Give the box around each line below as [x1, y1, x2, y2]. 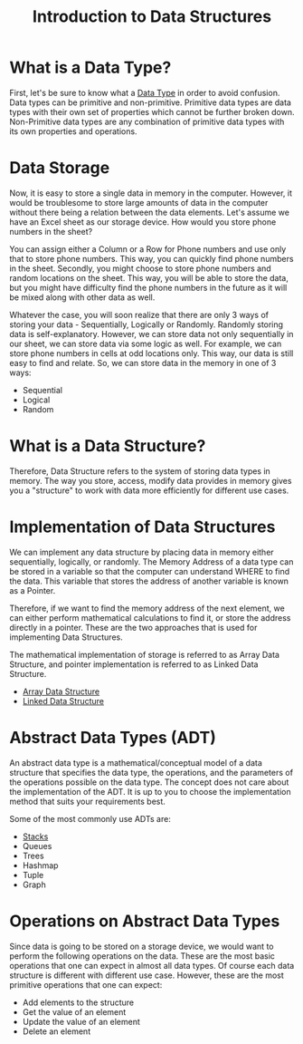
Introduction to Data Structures [32, 6, 272, 27]
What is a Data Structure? [9, 436, 206, 457]
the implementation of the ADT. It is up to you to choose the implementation [9, 786, 291, 797]
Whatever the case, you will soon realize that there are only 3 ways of [9, 309, 270, 320]
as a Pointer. [9, 585, 56, 595]
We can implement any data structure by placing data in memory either [9, 546, 274, 557]
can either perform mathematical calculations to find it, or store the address [9, 612, 291, 623]
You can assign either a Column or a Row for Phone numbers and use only [9, 243, 287, 255]
